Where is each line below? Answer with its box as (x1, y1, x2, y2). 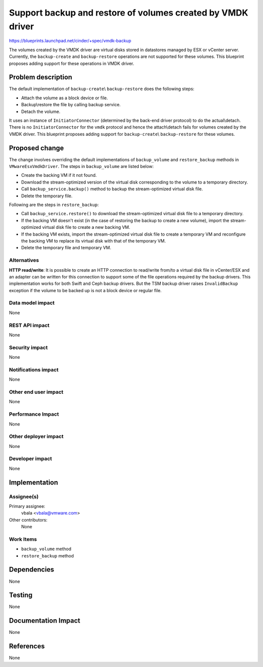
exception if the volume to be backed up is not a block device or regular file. (9, 287, 162, 293)
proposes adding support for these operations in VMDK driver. (9, 60, 134, 66)
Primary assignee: (9, 503, 46, 509)
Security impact (9, 344, 48, 351)
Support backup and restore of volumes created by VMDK (9, 7, 248, 18)
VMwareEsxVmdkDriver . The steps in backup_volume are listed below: (9, 164, 154, 169)
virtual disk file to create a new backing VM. (42, 224, 131, 230)
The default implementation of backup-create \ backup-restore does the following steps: (9, 86, 195, 92)
